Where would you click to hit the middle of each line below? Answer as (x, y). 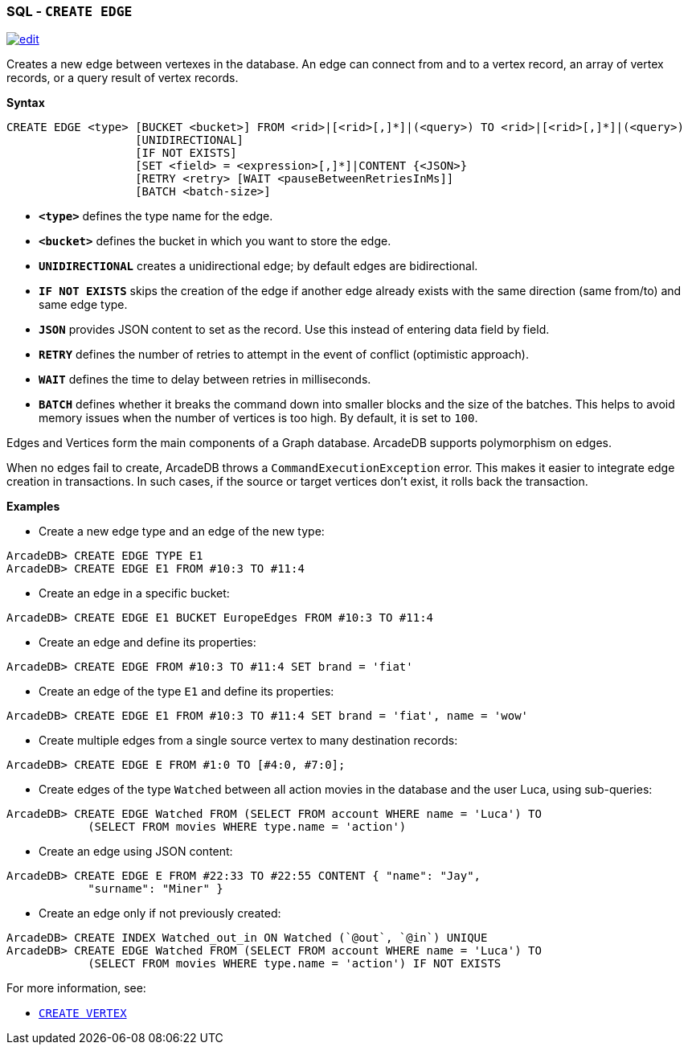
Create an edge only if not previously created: (160, 913)
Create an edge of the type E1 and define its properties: (186, 692)
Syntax (26, 103)
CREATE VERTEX (83, 1014)
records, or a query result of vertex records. (123, 78)
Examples (33, 507)
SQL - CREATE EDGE (70, 11)
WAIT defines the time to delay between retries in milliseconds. (205, 380)
